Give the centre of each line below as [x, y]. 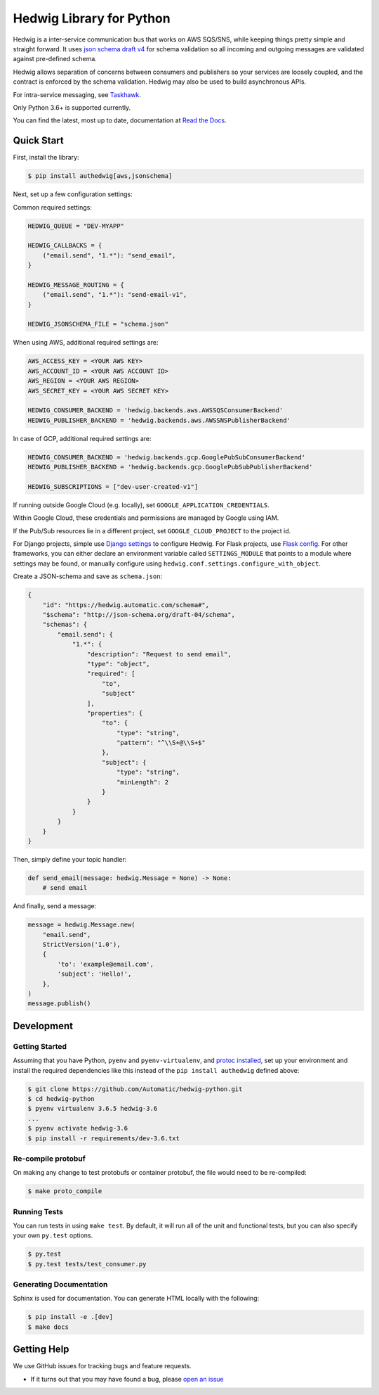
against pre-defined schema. [55, 59]
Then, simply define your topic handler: [70, 859]
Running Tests [38, 1211]
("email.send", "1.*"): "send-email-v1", [115, 295]
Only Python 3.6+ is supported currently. [72, 107]
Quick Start [38, 141]
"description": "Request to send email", [159, 654]
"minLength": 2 [142, 782]
